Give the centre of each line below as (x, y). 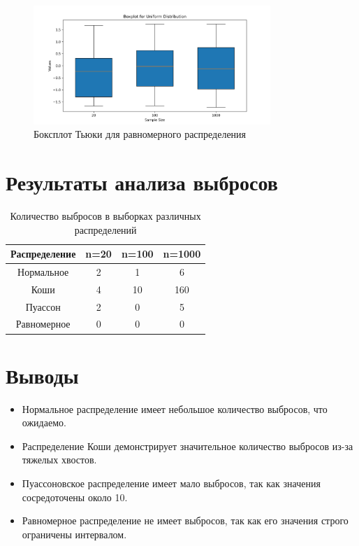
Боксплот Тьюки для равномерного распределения (140, 134)
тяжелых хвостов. (59, 460)
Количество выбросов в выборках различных (105, 215)
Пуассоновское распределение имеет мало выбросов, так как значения (171, 483)
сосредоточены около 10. (75, 497)
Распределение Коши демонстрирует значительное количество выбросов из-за (188, 446)
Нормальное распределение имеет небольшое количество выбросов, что (175, 408)
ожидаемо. (44, 422)
